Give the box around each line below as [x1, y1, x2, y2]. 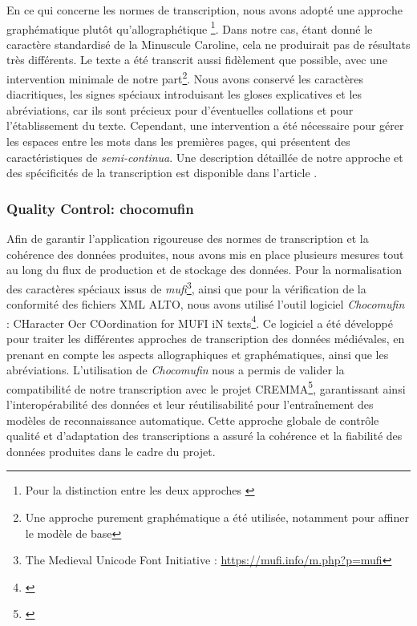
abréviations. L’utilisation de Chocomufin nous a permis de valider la [6, 361, 345, 378]
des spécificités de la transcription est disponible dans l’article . [6, 164, 318, 181]
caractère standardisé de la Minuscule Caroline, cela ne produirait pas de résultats [6, 35, 411, 52]
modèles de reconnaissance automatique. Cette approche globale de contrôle [6, 411, 379, 428]
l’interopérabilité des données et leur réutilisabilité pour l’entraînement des [6, 395, 374, 412]
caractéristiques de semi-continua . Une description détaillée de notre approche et [6, 148, 403, 165]
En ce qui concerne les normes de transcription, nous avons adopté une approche [6, 2, 403, 18]
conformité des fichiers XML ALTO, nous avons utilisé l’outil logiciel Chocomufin [6, 296, 405, 313]
